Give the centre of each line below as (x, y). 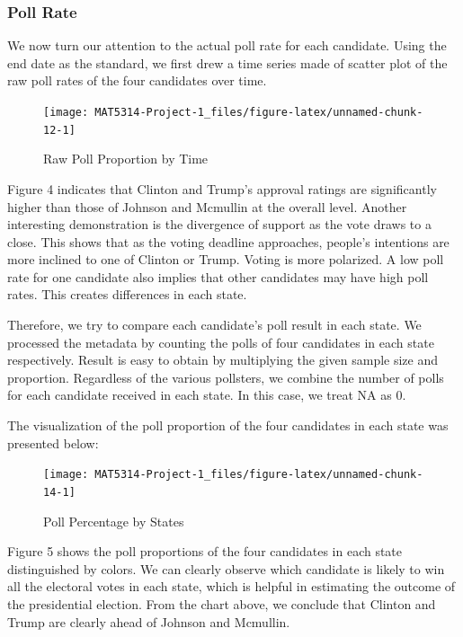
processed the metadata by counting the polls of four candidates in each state (221, 342)
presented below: (53, 442)
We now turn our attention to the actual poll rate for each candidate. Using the (227, 45)
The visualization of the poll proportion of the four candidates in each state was (228, 425)
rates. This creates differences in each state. (127, 294)
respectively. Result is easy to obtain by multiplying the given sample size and (223, 360)
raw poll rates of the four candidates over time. (137, 80)
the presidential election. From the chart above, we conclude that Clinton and (222, 603)
